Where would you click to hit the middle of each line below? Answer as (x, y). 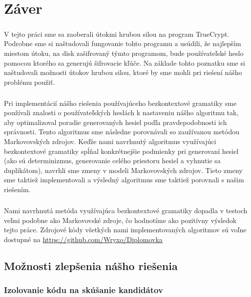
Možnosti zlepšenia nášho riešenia (91, 265)
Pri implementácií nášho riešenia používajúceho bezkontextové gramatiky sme (120, 103)
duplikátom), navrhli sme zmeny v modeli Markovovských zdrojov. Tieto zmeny (123, 170)
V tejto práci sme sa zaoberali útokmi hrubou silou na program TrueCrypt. (117, 34)
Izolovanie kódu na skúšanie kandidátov (84, 290)
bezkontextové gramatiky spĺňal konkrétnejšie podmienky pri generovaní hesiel (121, 151)
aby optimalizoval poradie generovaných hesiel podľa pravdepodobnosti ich (115, 122)
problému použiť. (30, 82)
